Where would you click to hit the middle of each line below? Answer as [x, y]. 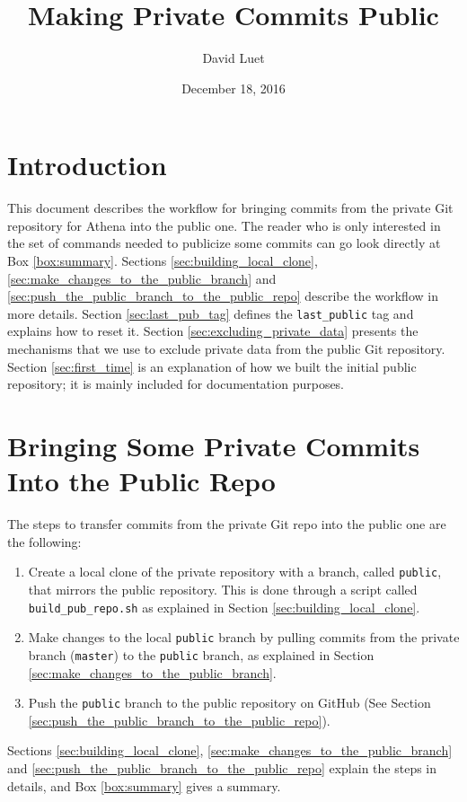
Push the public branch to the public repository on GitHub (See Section [229, 703]
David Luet [233, 58]
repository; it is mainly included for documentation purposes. [176, 384]
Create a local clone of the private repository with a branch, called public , [235, 572]
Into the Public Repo [141, 481]
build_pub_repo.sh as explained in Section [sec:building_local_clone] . [224, 607]
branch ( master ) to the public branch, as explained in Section [201, 654]
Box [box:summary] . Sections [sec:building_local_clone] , [163, 261]
